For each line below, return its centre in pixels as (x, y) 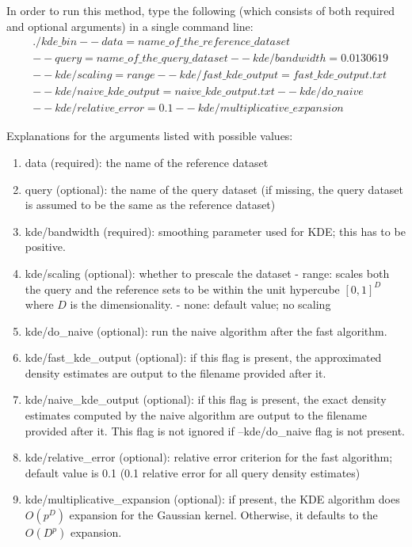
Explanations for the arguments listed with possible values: (150, 136)
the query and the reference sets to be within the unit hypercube (182, 289)
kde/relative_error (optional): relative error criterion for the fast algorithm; (209, 457)
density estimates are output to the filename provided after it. (175, 372)
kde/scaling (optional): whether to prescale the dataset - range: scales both (207, 273)
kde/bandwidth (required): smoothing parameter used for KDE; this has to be (215, 231)
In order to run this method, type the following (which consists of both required (201, 10)
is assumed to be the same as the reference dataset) (150, 205)
